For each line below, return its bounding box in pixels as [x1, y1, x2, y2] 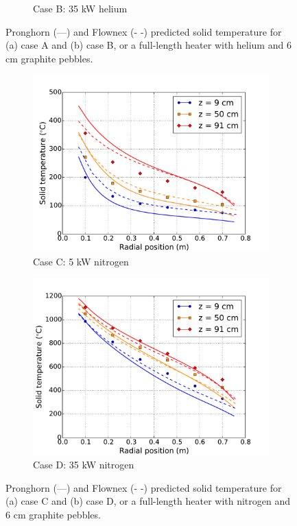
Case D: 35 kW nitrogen [33, 457, 134, 472]
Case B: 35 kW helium [33, 1, 128, 15]
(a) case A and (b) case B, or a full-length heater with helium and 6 [5, 38, 292, 52]
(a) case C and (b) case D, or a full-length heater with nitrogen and [5, 494, 291, 508]
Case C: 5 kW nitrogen [33, 254, 129, 268]
